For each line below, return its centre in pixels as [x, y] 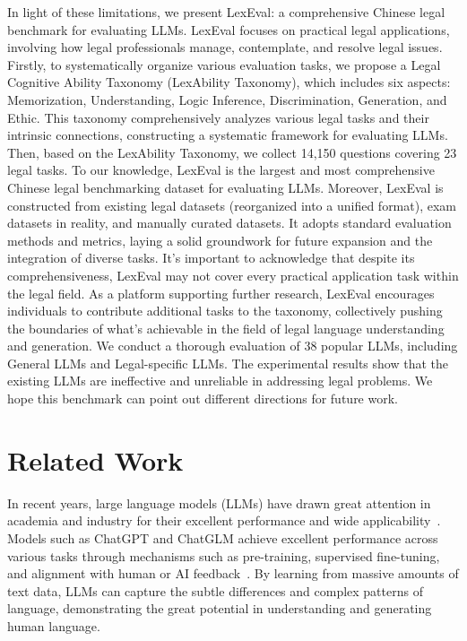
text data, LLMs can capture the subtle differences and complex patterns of [215, 590]
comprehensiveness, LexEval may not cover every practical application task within [233, 275]
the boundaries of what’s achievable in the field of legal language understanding [226, 328]
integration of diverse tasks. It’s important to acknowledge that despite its [211, 258]
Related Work [95, 459]
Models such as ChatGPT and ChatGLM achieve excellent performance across [223, 537]
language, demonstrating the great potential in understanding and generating [220, 608]
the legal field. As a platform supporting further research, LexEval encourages [221, 293]
